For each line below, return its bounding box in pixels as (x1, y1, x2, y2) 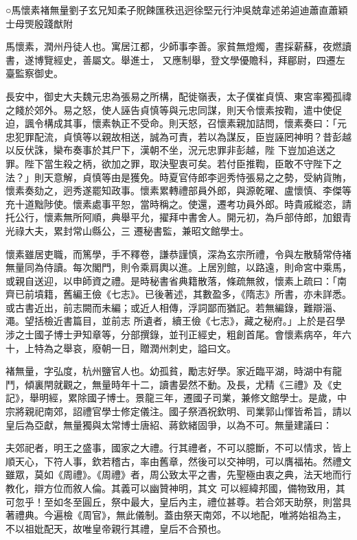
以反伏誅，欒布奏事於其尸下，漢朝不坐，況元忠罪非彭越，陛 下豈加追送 (5, 143, 326, 157)
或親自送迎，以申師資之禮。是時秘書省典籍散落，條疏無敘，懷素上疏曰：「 (5, 273, 337, 287)
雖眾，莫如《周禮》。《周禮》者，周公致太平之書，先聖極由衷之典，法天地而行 (5, 467, 352, 482)
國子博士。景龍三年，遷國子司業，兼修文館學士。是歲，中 (87, 390, 347, 405)
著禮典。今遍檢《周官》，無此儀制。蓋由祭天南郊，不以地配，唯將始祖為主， (5, 508, 347, 522)
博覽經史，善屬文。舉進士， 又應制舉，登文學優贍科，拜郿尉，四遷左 (34, 52, 345, 67)
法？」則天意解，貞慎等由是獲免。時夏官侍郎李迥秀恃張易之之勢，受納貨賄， (5, 169, 352, 184)
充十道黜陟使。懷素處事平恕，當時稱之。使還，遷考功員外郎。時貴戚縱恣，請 (5, 196, 352, 211)
